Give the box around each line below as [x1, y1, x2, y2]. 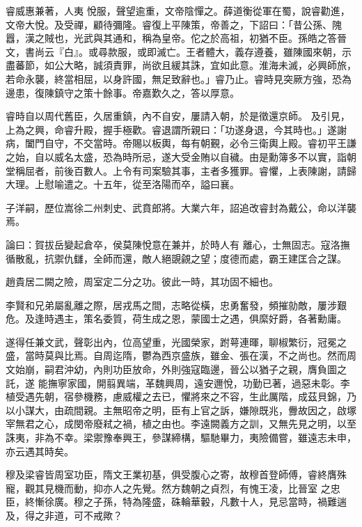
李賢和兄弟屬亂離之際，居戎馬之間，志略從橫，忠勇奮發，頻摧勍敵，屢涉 [6, 297, 337, 312]
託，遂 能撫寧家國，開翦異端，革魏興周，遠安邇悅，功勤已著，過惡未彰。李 [6, 375, 350, 390]
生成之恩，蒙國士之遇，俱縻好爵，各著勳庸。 [141, 311, 347, 326]
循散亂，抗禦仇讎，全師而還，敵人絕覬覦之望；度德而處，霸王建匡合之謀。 [6, 251, 347, 265]
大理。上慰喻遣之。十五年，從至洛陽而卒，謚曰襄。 [6, 177, 239, 191]
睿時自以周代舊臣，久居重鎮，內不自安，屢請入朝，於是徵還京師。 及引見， [6, 109, 350, 123]
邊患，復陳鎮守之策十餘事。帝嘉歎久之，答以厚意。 [6, 85, 239, 100]
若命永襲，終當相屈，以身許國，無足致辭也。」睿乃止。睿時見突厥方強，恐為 [6, 71, 352, 86]
